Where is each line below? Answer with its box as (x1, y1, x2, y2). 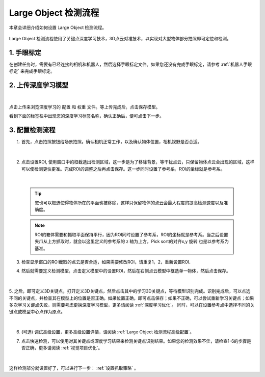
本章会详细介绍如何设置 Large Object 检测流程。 (9, 25, 106, 30)
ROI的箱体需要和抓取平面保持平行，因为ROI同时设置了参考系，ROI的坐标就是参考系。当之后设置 (34, 231, 228, 238)
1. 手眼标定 (9, 48, 42, 56)
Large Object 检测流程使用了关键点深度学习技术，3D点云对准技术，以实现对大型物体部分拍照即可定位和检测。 (9, 35, 232, 41)
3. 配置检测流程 (9, 126, 56, 135)
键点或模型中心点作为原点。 (9, 309, 65, 315)
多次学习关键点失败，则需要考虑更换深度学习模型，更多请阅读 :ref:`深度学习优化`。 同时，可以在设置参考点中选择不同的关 (9, 302, 255, 308)
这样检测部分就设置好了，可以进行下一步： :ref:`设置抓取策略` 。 (9, 365, 139, 371)
